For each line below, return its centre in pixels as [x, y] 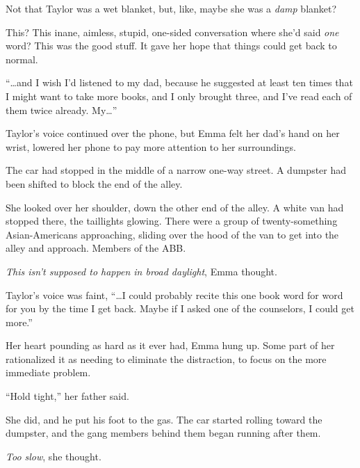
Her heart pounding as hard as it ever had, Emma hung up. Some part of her [170, 345]
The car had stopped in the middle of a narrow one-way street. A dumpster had [176, 170]
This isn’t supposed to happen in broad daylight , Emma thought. [141, 271]
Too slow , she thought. [54, 456]
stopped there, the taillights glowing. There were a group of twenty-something [172, 221]
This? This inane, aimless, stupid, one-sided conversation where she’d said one [172, 32]
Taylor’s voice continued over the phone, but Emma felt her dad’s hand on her [173, 133]
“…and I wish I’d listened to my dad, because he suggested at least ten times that [179, 82]
